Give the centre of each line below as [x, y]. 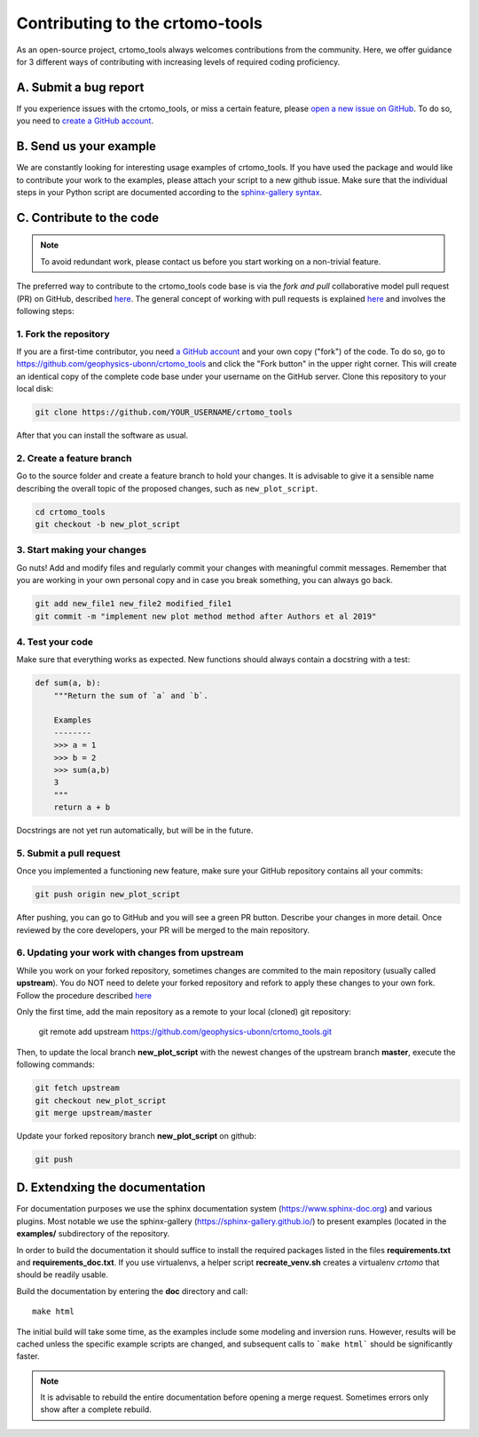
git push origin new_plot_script [108, 895]
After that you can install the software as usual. [102, 436]
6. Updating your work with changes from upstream [130, 952]
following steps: [45, 311]
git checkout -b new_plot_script [108, 525]
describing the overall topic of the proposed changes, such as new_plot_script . [167, 488]
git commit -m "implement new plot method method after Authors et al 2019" [206, 616]
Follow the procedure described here [84, 995]
